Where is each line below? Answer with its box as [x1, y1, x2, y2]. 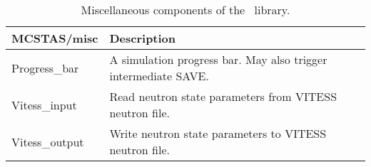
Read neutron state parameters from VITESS [109, 88, 337, 104]
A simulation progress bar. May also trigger [109, 51, 327, 68]
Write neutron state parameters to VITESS [109, 125, 327, 141]
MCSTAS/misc [11, 30, 98, 46]
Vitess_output [11, 133, 84, 150]
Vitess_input [11, 96, 77, 113]
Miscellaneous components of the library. [81, 1, 290, 18]
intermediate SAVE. [109, 68, 209, 84]
